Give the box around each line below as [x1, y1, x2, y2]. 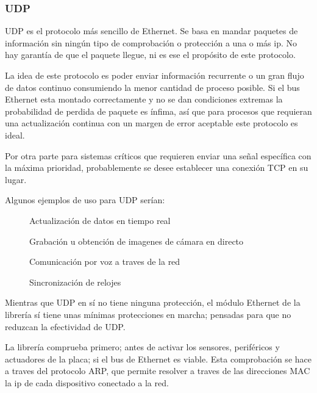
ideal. [5, 128, 25, 141]
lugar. [5, 173, 27, 186]
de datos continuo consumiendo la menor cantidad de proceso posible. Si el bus [5, 81, 300, 93]
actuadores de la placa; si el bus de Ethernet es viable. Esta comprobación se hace [5, 352, 312, 365]
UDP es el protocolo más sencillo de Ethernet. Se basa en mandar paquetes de [5, 24, 298, 37]
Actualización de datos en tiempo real [29, 214, 171, 226]
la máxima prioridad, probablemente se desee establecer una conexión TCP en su [5, 161, 308, 174]
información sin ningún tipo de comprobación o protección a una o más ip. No [5, 36, 297, 49]
